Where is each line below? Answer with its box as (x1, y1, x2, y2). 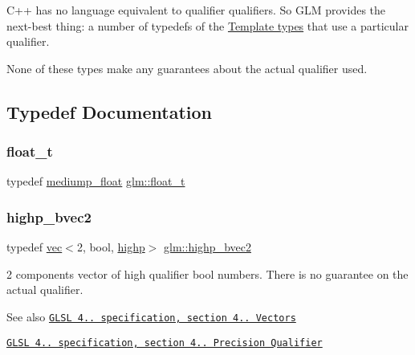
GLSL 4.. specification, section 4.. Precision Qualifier (6, 337, 323, 349)
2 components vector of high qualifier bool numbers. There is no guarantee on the (6, 265, 409, 282)
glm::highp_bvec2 (164, 239, 251, 255)
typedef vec (6, 239, 63, 255)
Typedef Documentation (6, 99, 212, 124)
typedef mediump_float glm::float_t (6, 173, 185, 190)
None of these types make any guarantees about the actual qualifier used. (6, 59, 368, 76)
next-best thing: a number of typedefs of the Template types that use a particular (6, 17, 409, 34)
